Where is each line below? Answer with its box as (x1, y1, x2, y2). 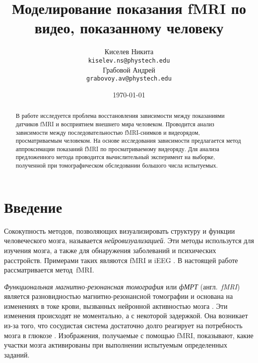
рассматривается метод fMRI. (4, 265, 94, 275)
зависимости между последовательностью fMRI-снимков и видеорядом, (15, 128, 200, 136)
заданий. (4, 349, 30, 360)
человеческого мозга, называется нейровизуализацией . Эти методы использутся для (4, 235, 254, 246)
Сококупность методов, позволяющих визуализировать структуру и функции (4, 225, 235, 236)
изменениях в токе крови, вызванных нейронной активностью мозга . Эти (4, 300, 228, 311)
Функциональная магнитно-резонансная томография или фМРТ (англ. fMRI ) (4, 281, 240, 291)
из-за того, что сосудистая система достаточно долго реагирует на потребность (4, 320, 243, 331)
